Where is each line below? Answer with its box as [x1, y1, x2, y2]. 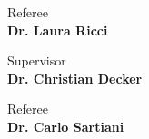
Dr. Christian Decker [7, 68, 143, 87]
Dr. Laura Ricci [7, 20, 108, 39]
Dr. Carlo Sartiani [7, 116, 124, 135]
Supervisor [7, 51, 66, 70]
